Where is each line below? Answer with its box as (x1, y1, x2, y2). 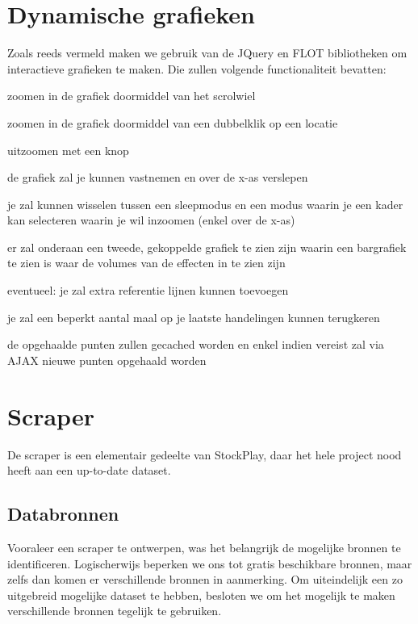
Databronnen (7, 501, 119, 526)
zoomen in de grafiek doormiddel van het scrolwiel (7, 87, 256, 104)
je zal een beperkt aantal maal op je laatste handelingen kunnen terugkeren (7, 308, 380, 325)
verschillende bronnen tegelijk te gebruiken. (7, 602, 222, 619)
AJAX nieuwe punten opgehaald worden (7, 351, 207, 368)
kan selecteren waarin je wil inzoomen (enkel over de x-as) (7, 211, 295, 228)
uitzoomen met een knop (7, 141, 129, 158)
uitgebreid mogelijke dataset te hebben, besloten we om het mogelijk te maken (7, 586, 395, 603)
